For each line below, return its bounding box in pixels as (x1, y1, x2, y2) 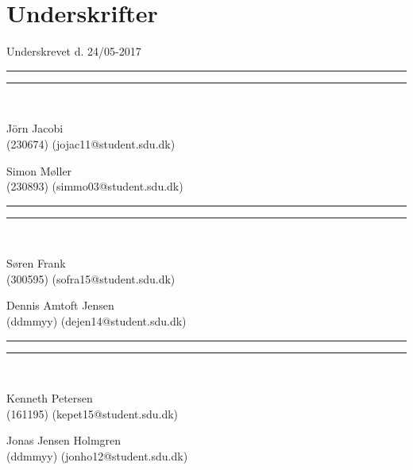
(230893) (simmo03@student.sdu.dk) (6, 178, 183, 195)
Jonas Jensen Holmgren (6, 432, 122, 449)
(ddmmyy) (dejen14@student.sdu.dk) (6, 313, 187, 329)
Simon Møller (6, 162, 72, 179)
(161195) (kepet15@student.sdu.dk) (6, 405, 179, 422)
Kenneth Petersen (6, 390, 93, 406)
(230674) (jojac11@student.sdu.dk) (6, 135, 176, 152)
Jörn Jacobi (6, 120, 64, 137)
